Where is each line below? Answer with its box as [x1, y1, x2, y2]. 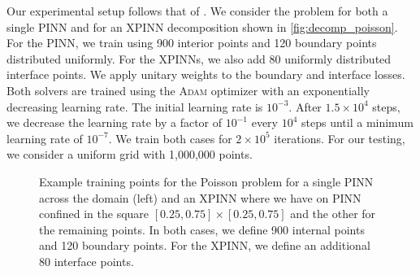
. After [288, 98, 322, 115]
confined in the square [39, 205, 149, 222]
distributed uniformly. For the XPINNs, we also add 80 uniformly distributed [6, 50, 392, 67]
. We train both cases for [108, 129, 232, 146]
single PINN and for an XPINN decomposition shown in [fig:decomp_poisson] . [6, 18, 398, 35]
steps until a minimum [301, 114, 414, 131]
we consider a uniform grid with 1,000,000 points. [6, 146, 253, 163]
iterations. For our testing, [274, 129, 405, 146]
